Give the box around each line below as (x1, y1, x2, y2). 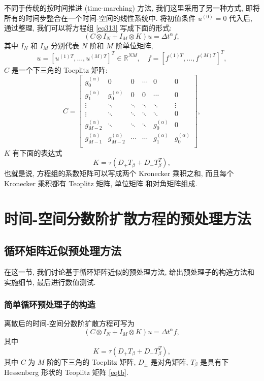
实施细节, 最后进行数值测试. (4, 276, 96, 287)
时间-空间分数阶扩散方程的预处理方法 (4, 208, 251, 228)
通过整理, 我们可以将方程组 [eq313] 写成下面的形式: (4, 22, 172, 33)
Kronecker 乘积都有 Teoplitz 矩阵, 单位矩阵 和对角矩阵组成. (4, 178, 197, 188)
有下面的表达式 (12, 147, 62, 158)
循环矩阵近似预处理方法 (4, 243, 121, 258)
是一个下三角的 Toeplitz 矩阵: (11, 64, 108, 75)
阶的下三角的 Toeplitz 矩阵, (47, 356, 136, 367)
